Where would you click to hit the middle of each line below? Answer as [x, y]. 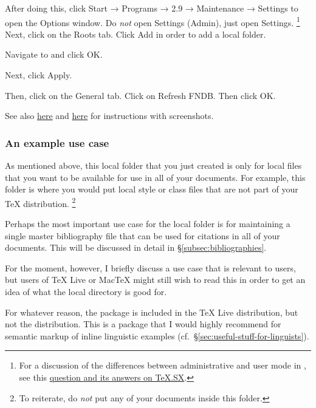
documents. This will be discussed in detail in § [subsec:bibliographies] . [136, 247]
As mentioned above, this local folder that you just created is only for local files [153, 165]
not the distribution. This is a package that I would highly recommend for [143, 324]
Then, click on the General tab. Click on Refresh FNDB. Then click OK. [140, 95]
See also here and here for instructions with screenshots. [109, 116]
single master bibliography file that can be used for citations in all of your [143, 235]
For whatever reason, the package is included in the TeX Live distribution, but [152, 312]
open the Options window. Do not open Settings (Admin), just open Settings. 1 [153, 21]
